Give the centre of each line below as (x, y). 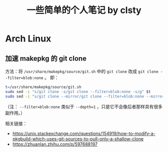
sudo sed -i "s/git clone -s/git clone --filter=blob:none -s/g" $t (78, 91)
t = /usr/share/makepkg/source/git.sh (43, 87)
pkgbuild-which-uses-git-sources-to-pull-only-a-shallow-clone (78, 138)
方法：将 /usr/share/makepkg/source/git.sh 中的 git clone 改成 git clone (82, 71)
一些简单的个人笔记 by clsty (84, 10)
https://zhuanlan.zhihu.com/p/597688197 (55, 144)
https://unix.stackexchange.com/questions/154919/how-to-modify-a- (84, 133)
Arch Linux (28, 39)
